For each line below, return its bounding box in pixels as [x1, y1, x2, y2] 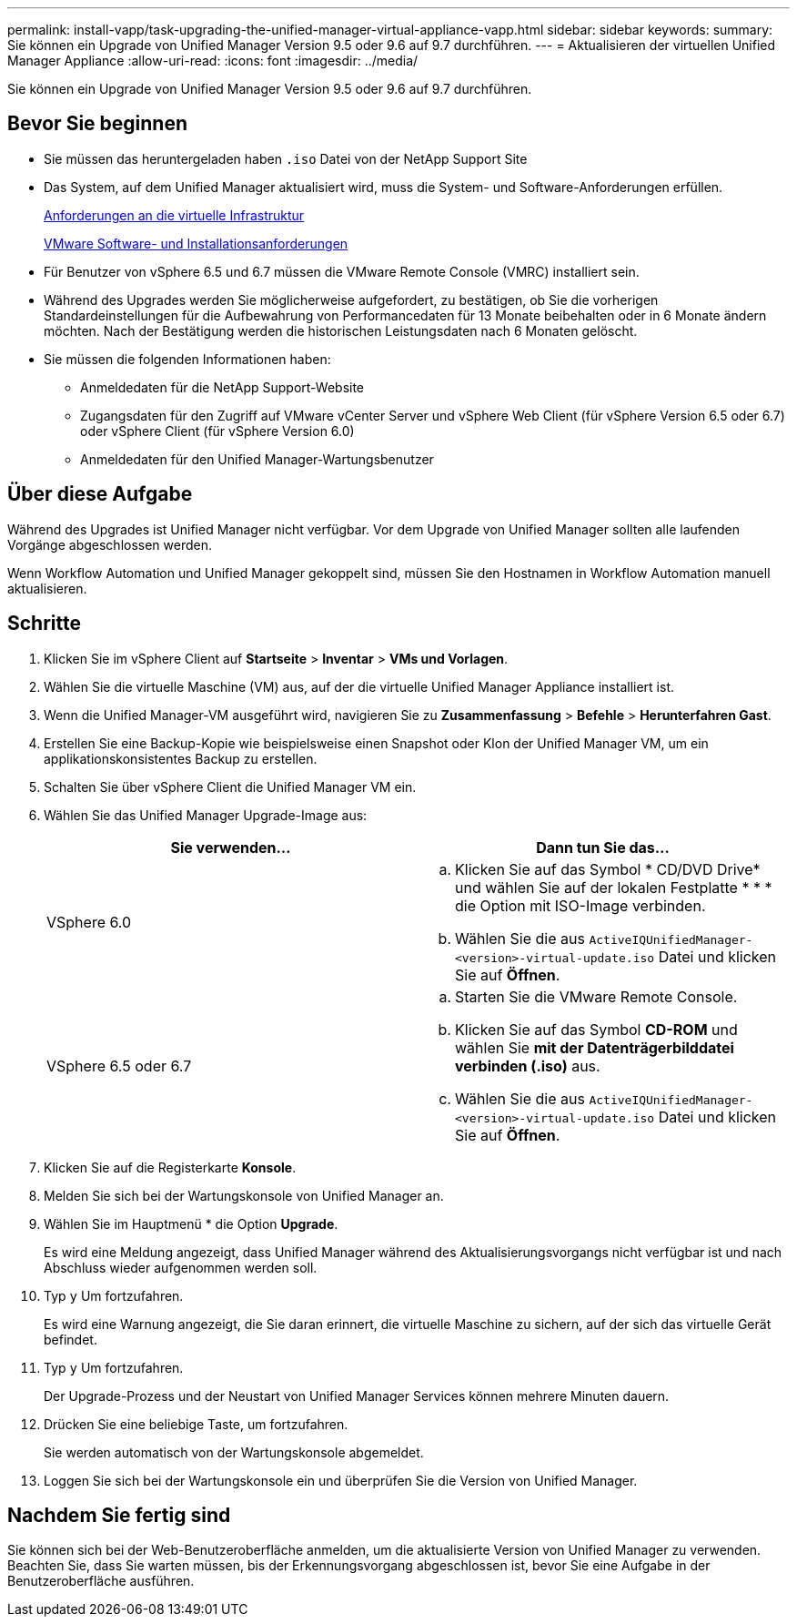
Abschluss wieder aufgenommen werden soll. [44, 1259, 318, 1275]
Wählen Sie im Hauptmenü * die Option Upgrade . [44, 1215, 338, 1232]
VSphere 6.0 [46, 912, 132, 931]
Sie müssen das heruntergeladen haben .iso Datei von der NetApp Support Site [44, 150, 528, 167]
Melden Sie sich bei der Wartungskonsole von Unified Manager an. [44, 1187, 444, 1203]
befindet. [44, 1331, 97, 1347]
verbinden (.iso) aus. [455, 1056, 600, 1075]
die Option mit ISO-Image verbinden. [455, 896, 706, 915]
